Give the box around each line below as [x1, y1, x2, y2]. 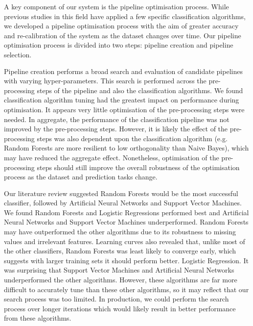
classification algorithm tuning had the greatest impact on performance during [4, 95, 239, 105]
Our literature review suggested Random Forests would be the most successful [4, 188, 238, 198]
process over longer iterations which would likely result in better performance [4, 303, 236, 313]
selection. [4, 49, 32, 59]
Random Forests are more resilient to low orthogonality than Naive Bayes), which [4, 143, 249, 153]
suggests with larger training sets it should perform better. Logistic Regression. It [4, 255, 249, 265]
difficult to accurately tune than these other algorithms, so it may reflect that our [4, 284, 249, 294]
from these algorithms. [4, 313, 71, 323]
